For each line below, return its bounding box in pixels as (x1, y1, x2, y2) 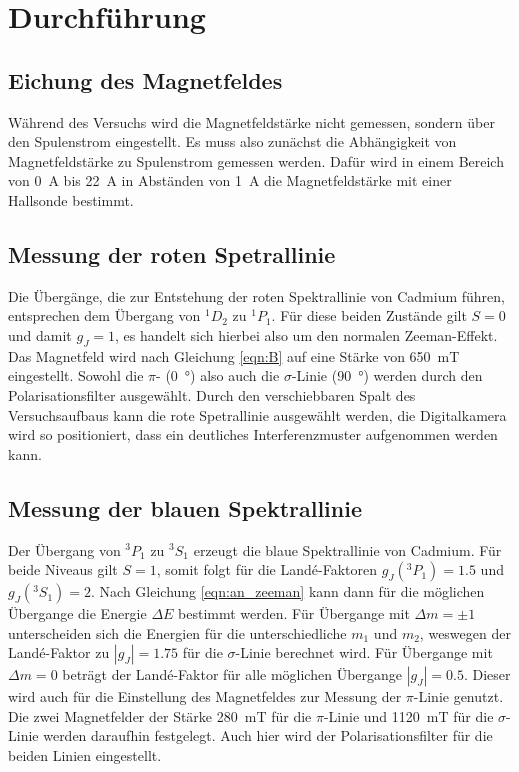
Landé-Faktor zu (8, 642, 110, 663)
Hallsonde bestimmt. (8, 189, 134, 210)
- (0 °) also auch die (156, 365, 280, 386)
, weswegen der (419, 622, 511, 643)
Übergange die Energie (8, 603, 147, 624)
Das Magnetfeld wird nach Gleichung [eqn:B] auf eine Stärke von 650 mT (8, 345, 460, 366)
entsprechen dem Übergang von (8, 305, 201, 326)
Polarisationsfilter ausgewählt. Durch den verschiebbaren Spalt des (8, 384, 416, 405)
